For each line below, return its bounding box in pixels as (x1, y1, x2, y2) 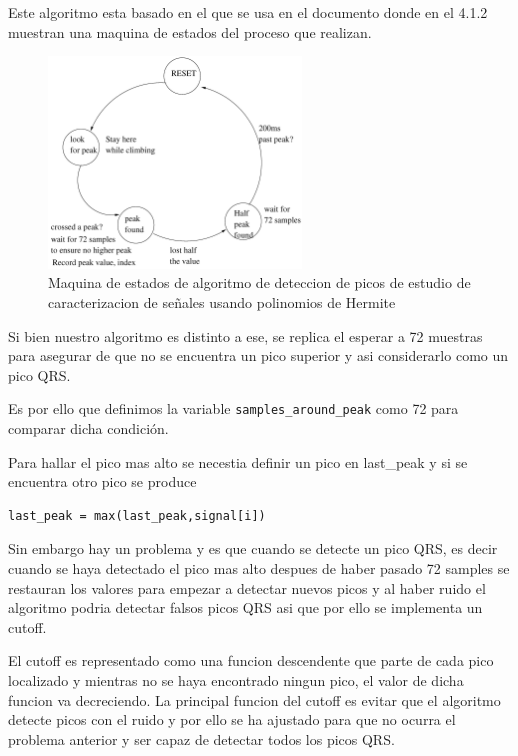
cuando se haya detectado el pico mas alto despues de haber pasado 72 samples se (8, 558, 510, 579)
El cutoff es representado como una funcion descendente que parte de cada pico (8, 650, 494, 671)
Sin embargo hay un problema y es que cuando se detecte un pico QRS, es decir (8, 538, 498, 559)
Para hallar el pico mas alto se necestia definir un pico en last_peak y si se (8, 451, 468, 472)
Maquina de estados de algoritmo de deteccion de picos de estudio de (48, 272, 471, 293)
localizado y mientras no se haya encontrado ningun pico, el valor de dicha (8, 669, 464, 690)
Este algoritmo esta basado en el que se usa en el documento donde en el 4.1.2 (8, 2, 488, 22)
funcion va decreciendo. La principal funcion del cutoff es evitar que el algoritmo (8, 689, 501, 710)
